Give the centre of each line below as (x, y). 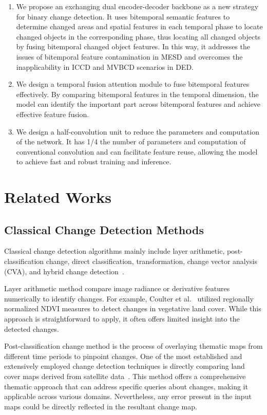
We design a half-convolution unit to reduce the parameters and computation (138, 131)
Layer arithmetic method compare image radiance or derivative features (117, 288)
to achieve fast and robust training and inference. (94, 162)
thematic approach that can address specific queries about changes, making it (126, 386)
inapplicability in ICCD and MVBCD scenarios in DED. (105, 67)
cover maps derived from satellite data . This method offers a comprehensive (125, 376)
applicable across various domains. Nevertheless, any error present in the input (128, 396)
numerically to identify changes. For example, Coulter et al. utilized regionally (129, 298)
